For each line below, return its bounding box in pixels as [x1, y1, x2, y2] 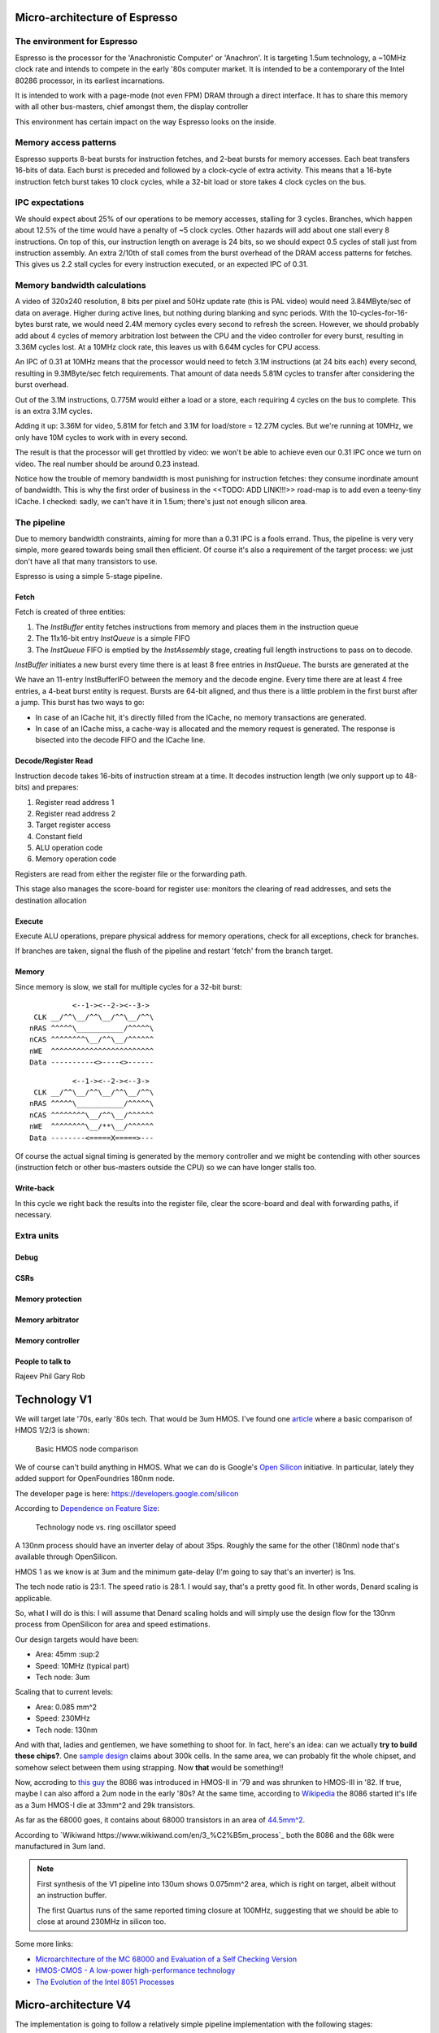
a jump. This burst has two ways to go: [15, 698, 146, 707]
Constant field [35, 831, 83, 841]
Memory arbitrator [15, 1314, 80, 1325]
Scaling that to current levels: [15, 1687, 114, 1697]
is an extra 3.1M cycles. [15, 407, 93, 416]
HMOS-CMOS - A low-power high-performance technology [35, 1966, 236, 1975]
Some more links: [15, 1939, 73, 1949]
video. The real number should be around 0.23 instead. [15, 459, 200, 468]
